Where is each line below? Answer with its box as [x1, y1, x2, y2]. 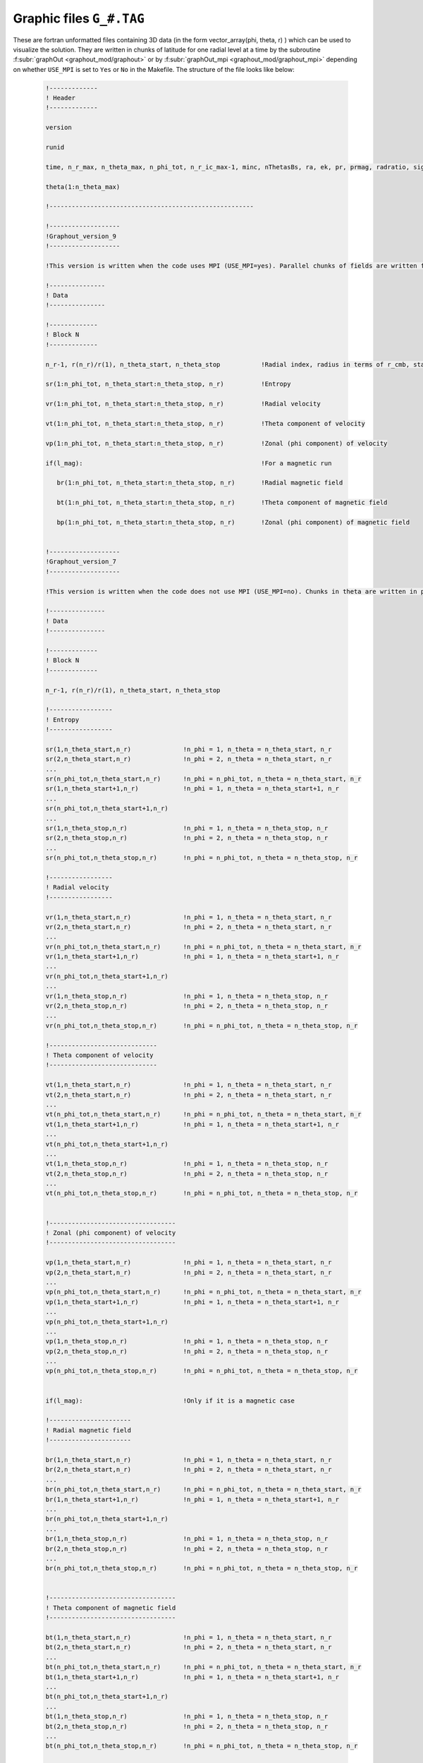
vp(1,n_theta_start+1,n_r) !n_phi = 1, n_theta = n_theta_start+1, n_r [45, 1298, 340, 1306]
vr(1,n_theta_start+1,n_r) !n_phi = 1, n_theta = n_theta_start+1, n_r [45, 953, 340, 960]
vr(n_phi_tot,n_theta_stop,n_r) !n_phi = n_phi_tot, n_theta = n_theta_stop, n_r [45, 1021, 358, 1030]
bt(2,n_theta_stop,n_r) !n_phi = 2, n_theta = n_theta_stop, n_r [45, 1722, 329, 1731]
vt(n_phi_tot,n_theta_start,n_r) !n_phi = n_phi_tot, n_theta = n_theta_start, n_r [45, 1111, 362, 1118]
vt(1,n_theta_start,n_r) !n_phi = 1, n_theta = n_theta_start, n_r [45, 1081, 332, 1089]
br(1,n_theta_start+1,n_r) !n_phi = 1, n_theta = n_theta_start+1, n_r [45, 1495, 340, 1503]
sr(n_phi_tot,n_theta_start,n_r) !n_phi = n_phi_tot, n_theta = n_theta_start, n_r [45, 775, 362, 783]
